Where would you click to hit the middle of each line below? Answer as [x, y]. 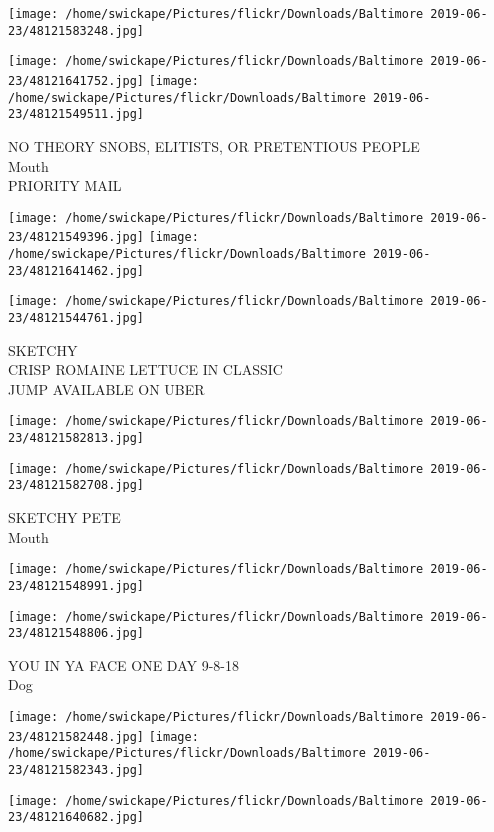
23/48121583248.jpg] [76, 30]
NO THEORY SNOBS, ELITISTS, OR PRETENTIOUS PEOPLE [214, 145]
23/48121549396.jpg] [76, 237]
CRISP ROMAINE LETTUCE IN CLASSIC [145, 369]
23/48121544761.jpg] [76, 318]
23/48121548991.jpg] [76, 585]
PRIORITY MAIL [65, 185]
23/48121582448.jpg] [76, 736]
